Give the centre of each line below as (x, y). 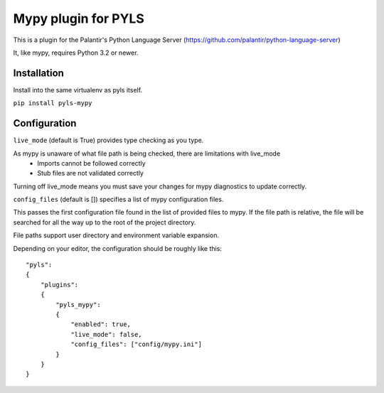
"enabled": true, (101, 324)
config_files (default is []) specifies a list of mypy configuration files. (118, 200)
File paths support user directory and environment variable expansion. (116, 235)
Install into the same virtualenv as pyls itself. (78, 90)
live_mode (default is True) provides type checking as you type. (108, 140)
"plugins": (59, 285)
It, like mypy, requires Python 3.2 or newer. (76, 53)
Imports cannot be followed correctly (91, 163)
